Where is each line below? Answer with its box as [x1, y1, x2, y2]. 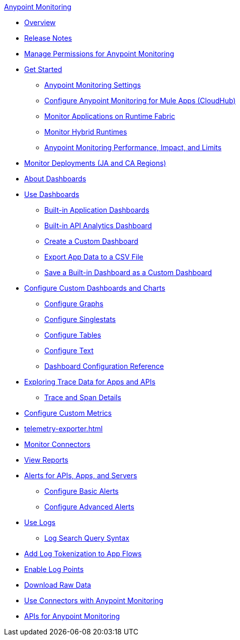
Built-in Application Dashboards [44, 206, 149, 214]
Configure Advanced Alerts [44, 502, 134, 511]
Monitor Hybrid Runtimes [44, 127, 127, 136]
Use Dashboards [24, 190, 79, 199]
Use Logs [24, 518, 56, 527]
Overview [24, 18, 56, 27]
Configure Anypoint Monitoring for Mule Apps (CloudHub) [44, 96, 236, 105]
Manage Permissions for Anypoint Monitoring [24, 49, 174, 58]
